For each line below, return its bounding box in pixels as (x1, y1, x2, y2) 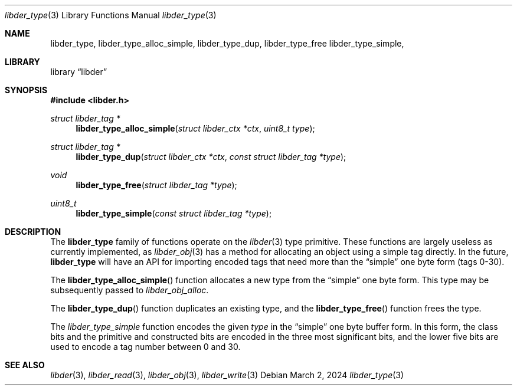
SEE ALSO (5, 360, 45, 370)
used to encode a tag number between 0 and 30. (50, 342, 241, 352)
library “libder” (50, 67, 107, 77)
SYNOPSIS (5, 85, 48, 95)
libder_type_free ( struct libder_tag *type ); (76, 180, 237, 190)
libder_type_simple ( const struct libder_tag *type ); (76, 208, 272, 218)
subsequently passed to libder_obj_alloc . (50, 285, 209, 295)
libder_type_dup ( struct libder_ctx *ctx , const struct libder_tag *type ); (76, 152, 346, 162)
